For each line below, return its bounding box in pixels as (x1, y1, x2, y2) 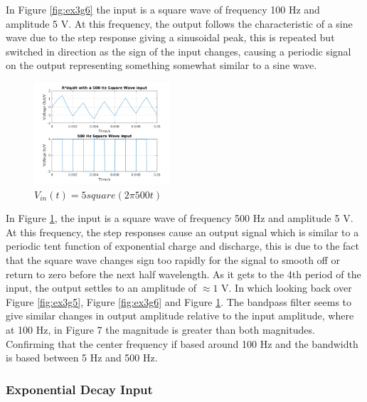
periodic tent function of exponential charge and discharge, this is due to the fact (6, 238, 359, 253)
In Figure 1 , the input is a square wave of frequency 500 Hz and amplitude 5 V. (6, 211, 353, 226)
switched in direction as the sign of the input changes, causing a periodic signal (6, 43, 351, 58)
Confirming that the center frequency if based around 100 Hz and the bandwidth (6, 336, 358, 351)
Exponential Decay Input (6, 380, 153, 398)
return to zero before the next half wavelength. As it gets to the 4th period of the (6, 266, 361, 281)
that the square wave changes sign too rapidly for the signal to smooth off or (6, 253, 340, 268)
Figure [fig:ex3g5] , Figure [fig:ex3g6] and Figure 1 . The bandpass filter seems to (6, 294, 352, 309)
